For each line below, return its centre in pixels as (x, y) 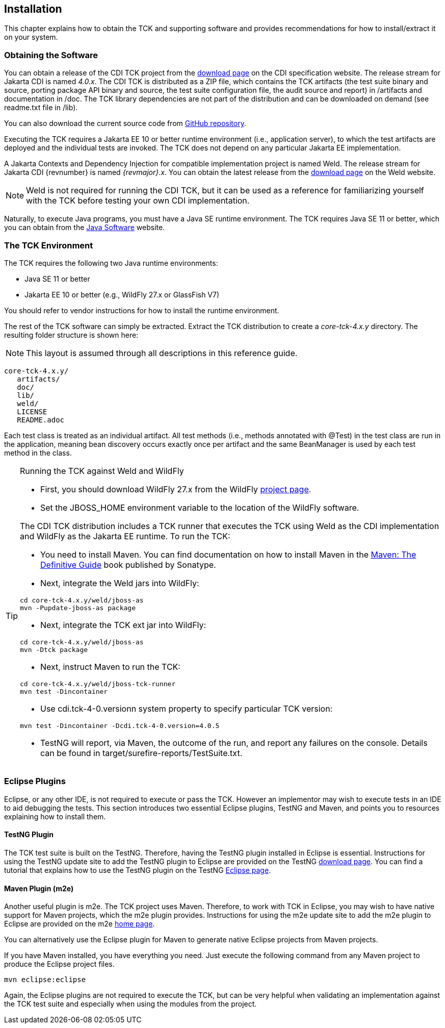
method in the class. (38, 453)
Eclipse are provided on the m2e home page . (80, 924)
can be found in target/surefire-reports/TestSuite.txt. (141, 753)
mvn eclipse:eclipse (45, 980)
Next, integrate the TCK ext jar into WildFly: (123, 625)
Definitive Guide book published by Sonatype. (128, 565)
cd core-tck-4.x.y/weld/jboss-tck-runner (98, 684)
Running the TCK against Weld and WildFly (102, 471)
